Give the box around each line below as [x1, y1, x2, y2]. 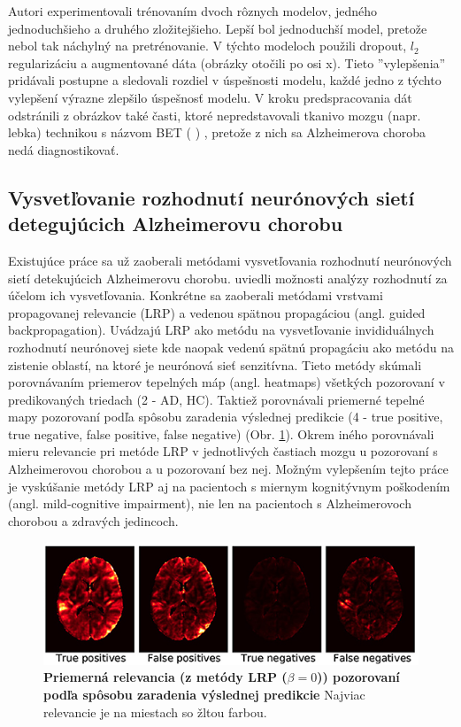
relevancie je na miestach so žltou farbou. [43, 702, 267, 721]
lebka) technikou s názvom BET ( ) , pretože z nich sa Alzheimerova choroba [8, 123, 426, 142]
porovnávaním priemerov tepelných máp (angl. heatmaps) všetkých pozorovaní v [8, 373, 445, 391]
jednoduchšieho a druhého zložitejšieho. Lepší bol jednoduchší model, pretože [8, 19, 427, 37]
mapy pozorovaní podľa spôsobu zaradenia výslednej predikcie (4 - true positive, [8, 407, 443, 426]
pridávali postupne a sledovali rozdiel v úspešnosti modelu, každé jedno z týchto [8, 71, 442, 89]
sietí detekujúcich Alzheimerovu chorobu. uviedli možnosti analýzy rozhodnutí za [8, 268, 448, 287]
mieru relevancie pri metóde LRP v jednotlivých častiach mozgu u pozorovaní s [8, 442, 438, 460]
